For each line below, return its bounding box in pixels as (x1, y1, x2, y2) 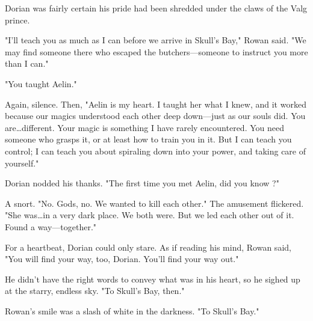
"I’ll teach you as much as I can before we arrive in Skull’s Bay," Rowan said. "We (5, 34, 306, 46)
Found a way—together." (5, 220, 97, 233)
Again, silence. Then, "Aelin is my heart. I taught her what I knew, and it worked (5, 97, 306, 110)
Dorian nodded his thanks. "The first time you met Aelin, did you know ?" (5, 177, 279, 189)
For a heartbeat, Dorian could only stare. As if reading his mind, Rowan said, (5, 240, 291, 253)
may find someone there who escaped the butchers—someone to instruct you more (5, 45, 308, 58)
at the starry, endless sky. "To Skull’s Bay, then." (5, 284, 185, 297)
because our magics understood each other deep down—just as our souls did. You (5, 109, 306, 122)
